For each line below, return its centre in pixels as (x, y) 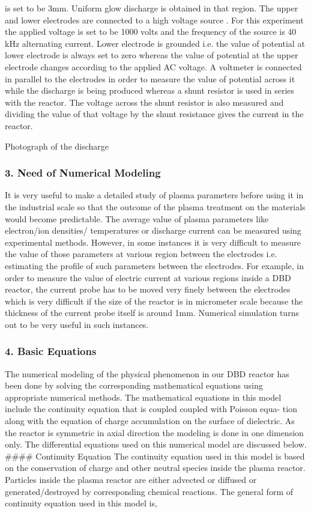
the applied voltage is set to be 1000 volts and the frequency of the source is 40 (151, 32)
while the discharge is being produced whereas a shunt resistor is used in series (150, 90)
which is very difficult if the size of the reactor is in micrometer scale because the (154, 301)
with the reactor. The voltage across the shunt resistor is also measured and (144, 102)
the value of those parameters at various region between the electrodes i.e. (141, 254)
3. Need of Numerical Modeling (83, 173)
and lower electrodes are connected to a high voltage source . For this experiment (154, 20)
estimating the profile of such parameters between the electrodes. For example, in (155, 265)
